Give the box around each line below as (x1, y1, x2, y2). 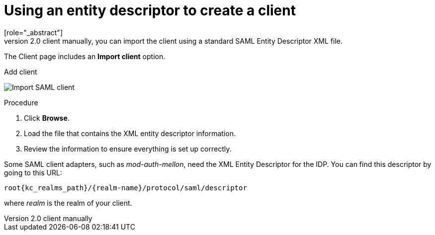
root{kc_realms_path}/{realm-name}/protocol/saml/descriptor (4, 183, 247, 192)
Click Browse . (24, 113, 70, 122)
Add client (4, 67, 37, 76)
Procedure (4, 98, 38, 107)
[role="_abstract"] (4, 28, 63, 37)
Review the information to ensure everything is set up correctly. (24, 144, 232, 153)
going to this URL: (4, 168, 62, 177)
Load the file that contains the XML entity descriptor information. (24, 129, 236, 138)
